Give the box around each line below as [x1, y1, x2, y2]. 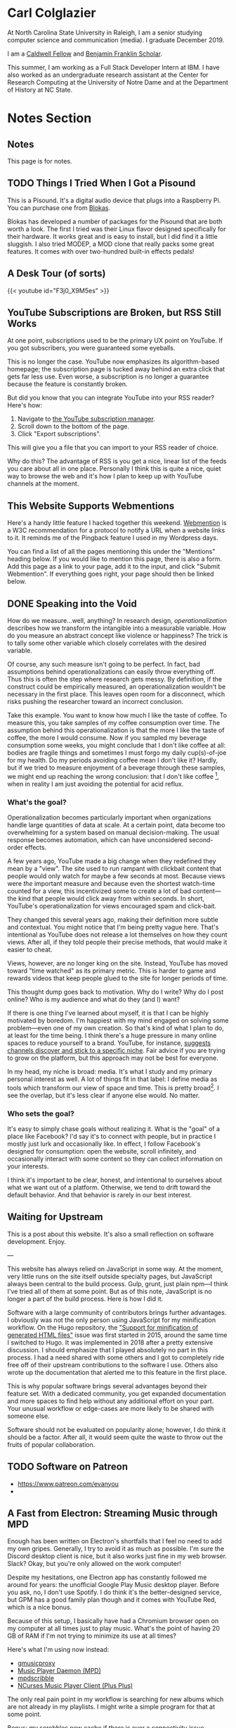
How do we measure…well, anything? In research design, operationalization [7, 617, 227, 624]
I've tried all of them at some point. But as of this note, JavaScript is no [7, 1287, 212, 1295]
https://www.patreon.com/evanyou [17, 1479, 119, 1488]
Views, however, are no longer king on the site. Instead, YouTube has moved [7, 958, 228, 967]
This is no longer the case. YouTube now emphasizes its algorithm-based [7, 357, 220, 366]
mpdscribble [17, 1674, 55, 1682]
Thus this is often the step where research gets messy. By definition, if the [7, 675, 223, 683]
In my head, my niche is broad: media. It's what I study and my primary [7, 1067, 213, 1075]
